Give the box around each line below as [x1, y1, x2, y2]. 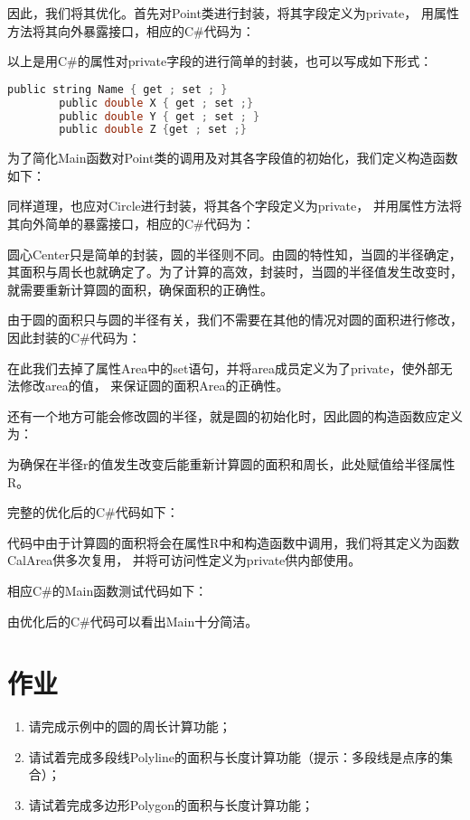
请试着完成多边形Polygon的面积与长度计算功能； [28, 796, 315, 815]
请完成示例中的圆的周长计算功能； [28, 717, 231, 736]
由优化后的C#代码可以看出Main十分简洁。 [7, 611, 258, 630]
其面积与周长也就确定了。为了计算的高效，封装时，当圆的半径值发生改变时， [7, 262, 463, 281]
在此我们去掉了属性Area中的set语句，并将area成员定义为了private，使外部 [7, 358, 440, 377]
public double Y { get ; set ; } [59, 109, 260, 123]
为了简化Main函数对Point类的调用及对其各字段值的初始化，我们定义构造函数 [7, 148, 458, 167]
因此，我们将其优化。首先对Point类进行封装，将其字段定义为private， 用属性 [7, 4, 459, 22]
